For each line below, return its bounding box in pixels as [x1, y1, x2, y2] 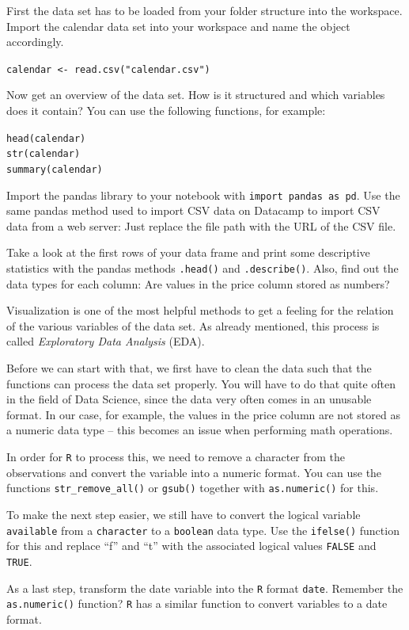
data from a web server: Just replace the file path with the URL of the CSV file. [6, 217, 396, 234]
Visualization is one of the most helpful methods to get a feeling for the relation [6, 302, 394, 319]
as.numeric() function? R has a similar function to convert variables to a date [6, 595, 388, 612]
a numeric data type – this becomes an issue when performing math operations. [6, 422, 393, 438]
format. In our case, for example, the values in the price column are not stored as [6, 406, 400, 422]
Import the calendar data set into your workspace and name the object [6, 17, 350, 34]
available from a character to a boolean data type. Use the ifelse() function [6, 521, 400, 538]
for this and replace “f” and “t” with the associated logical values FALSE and [6, 537, 377, 554]
